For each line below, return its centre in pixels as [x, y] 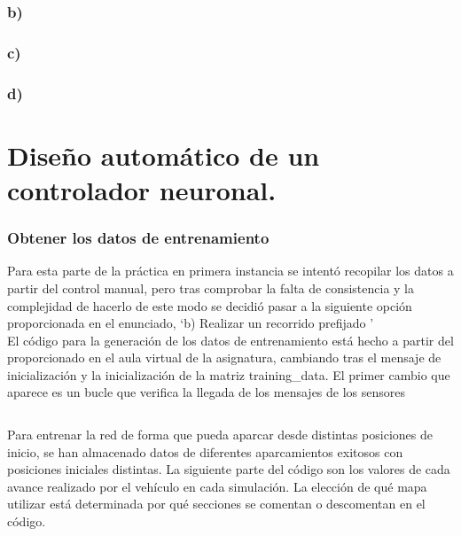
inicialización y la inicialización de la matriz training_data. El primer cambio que [229, 374]
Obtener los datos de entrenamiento [138, 238]
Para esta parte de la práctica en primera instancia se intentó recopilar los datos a [230, 271]
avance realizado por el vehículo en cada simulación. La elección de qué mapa [217, 486]
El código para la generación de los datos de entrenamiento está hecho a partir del [230, 340]
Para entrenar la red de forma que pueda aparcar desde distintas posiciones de [220, 435]
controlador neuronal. [142, 189]
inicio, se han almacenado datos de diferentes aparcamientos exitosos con [205, 451]
